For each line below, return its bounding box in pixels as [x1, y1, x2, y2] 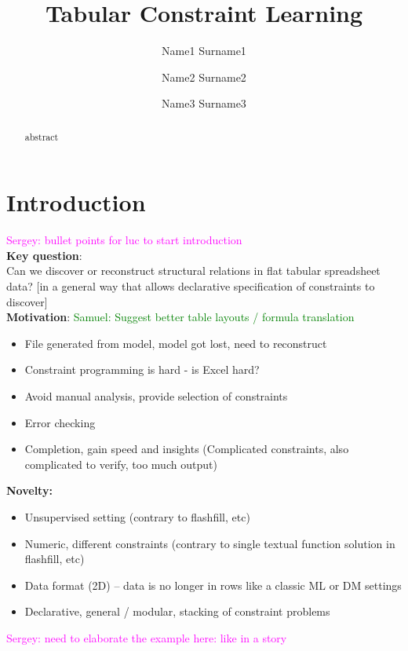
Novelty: [6, 482, 53, 499]
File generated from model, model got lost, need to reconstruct [24, 335, 327, 351]
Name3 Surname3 [162, 95, 246, 112]
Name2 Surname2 [162, 68, 246, 85]
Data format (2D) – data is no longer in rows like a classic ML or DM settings [24, 576, 402, 593]
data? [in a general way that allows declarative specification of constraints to [6, 278, 375, 294]
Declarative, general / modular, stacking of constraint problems [24, 603, 330, 620]
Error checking [24, 414, 96, 430]
